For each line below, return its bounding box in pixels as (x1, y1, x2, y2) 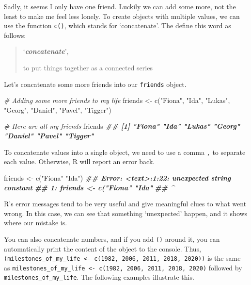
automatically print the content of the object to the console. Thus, (4, 243, 201, 253)
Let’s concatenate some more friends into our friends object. (4, 79, 187, 89)
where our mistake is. (4, 218, 67, 228)
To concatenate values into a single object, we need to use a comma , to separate (4, 147, 246, 157)
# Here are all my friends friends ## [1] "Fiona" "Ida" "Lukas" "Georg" (4, 121, 240, 131)
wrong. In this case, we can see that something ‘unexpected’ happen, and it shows (4, 208, 248, 218)
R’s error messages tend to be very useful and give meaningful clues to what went (4, 199, 247, 209)
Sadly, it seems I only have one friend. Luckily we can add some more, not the (4, 1, 236, 11)
